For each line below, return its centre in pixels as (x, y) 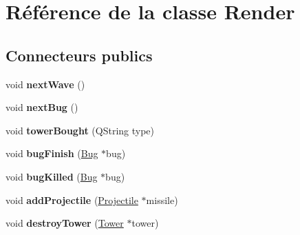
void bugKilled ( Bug (52, 176)
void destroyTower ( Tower (65, 223)
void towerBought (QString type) (80, 130)
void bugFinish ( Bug (52, 153)
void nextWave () (45, 84)
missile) (162, 200)
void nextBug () (42, 107)
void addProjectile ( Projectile (72, 200)
